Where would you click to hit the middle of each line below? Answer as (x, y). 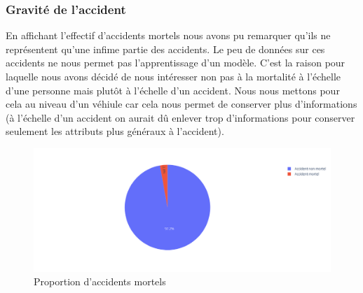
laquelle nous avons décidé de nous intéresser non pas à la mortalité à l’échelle (173, 76)
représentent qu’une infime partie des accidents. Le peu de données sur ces (165, 49)
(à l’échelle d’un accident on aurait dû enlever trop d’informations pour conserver (180, 117)
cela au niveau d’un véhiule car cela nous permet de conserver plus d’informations (181, 104)
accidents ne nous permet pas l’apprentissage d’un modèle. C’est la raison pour (176, 63)
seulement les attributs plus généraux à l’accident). (115, 131)
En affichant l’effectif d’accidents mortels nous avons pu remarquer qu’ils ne (168, 35)
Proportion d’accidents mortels (100, 281)
